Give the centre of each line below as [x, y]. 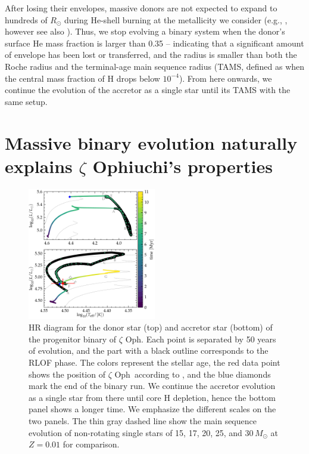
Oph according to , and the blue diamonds [193, 374]
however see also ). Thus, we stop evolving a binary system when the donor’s [145, 31]
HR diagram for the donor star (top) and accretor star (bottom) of [151, 327]
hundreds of [26, 19]
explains [39, 166]
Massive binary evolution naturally [151, 142]
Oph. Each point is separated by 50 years [201, 339]
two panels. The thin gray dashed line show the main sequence [143, 420]
